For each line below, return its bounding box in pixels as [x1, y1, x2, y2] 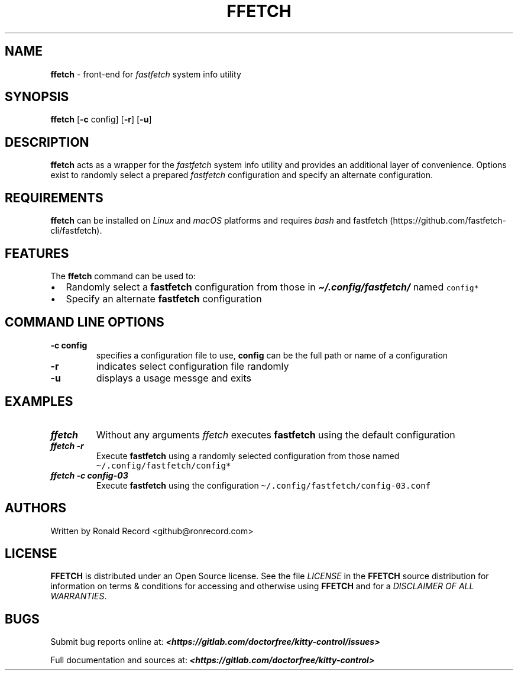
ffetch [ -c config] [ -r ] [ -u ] [50, 114, 152, 125]
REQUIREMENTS [5, 190, 103, 205]
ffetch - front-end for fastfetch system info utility [50, 69, 241, 79]
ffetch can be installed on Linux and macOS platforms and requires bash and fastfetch [50, 215, 388, 226]
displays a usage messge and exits [96, 372, 251, 384]
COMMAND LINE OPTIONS [5, 315, 164, 330]
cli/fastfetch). [50, 225, 102, 236]
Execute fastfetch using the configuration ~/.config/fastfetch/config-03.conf [96, 480, 431, 490]
